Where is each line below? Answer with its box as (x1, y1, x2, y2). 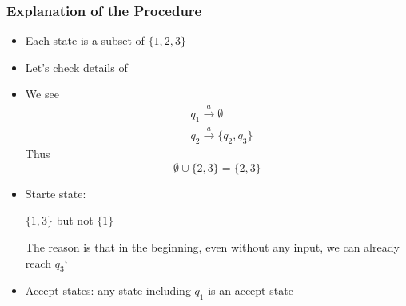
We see (25, 85, 59, 102)
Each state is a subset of (25, 32, 145, 49)
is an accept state (208, 282, 293, 299)
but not (56, 212, 94, 229)
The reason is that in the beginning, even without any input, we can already (25, 239, 400, 256)
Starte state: (25, 185, 86, 201)
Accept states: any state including (25, 282, 191, 299)
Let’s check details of (25, 58, 128, 75)
